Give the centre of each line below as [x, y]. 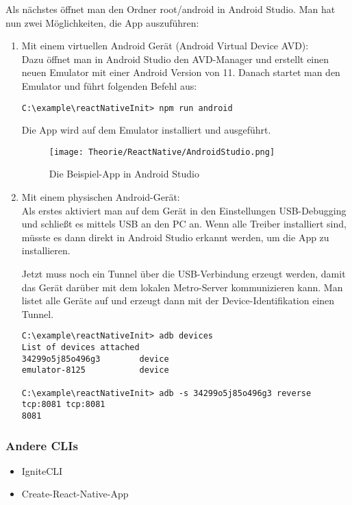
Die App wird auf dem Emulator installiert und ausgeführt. [146, 130]
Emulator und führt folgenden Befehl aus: [109, 85]
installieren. [46, 250]
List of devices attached [80, 348]
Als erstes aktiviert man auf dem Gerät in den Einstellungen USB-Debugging [184, 210]
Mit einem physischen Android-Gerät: [101, 197]
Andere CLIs [42, 445]
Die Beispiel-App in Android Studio [124, 174]
